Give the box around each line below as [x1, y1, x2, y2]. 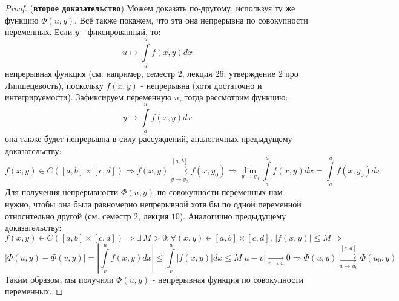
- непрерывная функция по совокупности [152, 273, 303, 285]
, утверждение [223, 66, 276, 79]
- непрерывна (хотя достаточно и [140, 79, 262, 91]
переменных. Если [5, 25, 73, 38]
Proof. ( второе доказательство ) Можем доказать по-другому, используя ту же [5, 2, 295, 14]
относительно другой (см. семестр [5, 209, 131, 222]
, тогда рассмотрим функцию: [179, 91, 288, 103]
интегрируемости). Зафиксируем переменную [5, 91, 172, 103]
